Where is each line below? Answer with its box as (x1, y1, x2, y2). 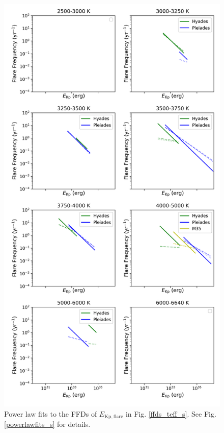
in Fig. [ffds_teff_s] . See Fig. (125, 408, 216, 419)
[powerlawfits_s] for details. (4, 419, 91, 429)
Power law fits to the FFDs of (4, 408, 97, 419)
